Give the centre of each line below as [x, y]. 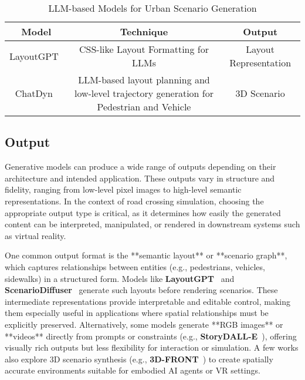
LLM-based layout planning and [144, 80]
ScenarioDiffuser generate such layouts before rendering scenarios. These [141, 290]
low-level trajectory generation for [144, 93]
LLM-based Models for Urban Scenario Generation [152, 8]
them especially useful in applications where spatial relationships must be [137, 313]
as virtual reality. [35, 235]
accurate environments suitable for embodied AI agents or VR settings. [133, 370]
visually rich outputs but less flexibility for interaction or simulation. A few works [152, 347]
